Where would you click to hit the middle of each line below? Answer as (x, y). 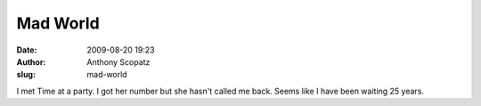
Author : (31, 61)
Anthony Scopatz (118, 61)
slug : (26, 75)
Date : (27, 50)
